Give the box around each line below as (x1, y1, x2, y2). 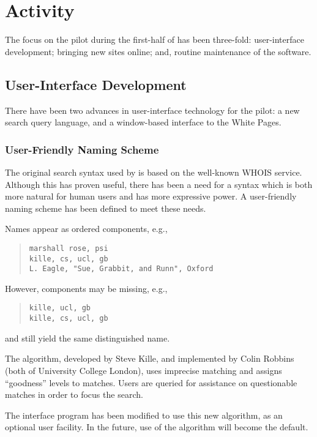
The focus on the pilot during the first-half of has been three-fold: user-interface (5, 33, 304, 46)
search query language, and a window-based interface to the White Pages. (5, 116, 282, 129)
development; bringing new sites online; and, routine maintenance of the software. (5, 45, 311, 58)
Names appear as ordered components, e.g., (5, 222, 168, 235)
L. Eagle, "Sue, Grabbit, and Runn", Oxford (29, 264, 214, 274)
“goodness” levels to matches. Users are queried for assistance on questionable (5, 376, 297, 389)
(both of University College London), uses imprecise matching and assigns (5, 364, 282, 376)
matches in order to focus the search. (5, 388, 143, 401)
